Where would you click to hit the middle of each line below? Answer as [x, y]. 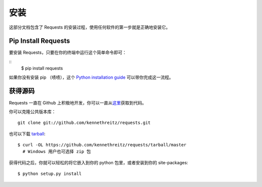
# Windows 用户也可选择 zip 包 [57, 152]
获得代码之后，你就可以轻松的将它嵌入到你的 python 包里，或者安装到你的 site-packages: [98, 162]
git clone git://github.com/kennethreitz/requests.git [84, 123]
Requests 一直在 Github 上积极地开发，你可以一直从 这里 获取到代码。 [78, 102]
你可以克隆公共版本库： [32, 111]
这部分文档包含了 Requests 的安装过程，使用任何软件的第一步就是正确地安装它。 [90, 27]
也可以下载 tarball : [27, 134]
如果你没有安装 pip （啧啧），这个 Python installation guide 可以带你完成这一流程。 [91, 77]
